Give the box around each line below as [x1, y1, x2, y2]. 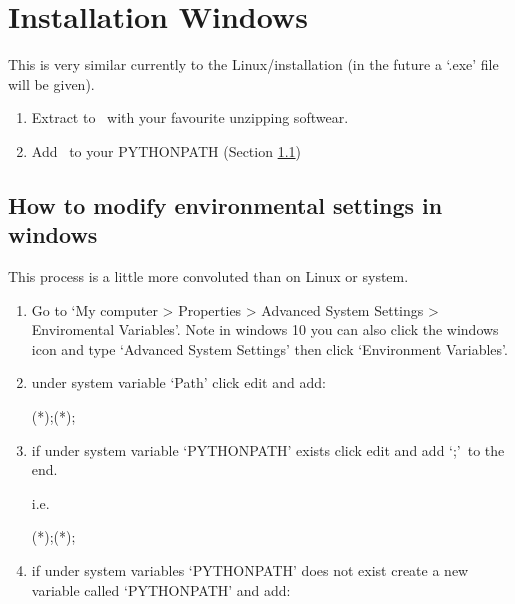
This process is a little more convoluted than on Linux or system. [8, 266, 409, 287]
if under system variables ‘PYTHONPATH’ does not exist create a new [31, 560, 469, 581]
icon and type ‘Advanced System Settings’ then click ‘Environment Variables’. [31, 338, 508, 359]
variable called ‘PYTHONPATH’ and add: [31, 579, 291, 600]
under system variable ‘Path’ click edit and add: [31, 372, 326, 393]
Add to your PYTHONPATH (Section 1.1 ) [31, 140, 301, 161]
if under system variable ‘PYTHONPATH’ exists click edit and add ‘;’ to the [31, 439, 505, 460]
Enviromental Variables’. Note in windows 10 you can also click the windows [31, 319, 499, 340]
